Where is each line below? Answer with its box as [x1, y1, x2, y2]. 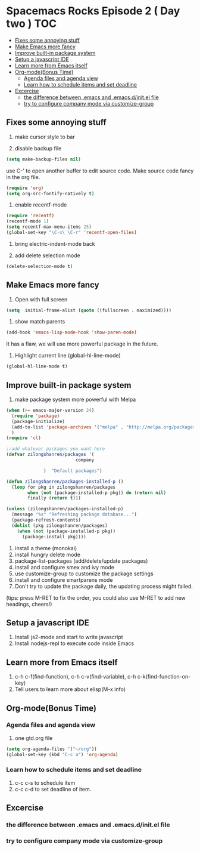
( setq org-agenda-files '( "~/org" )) [6, 746, 97, 752]
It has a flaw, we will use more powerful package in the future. [6, 340, 159, 347]
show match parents [14, 318, 65, 325]
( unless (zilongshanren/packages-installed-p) [6, 506, 124, 512]
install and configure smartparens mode [14, 576, 113, 583]
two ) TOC [6, 17, 57, 30]
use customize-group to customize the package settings [14, 570, 154, 577]
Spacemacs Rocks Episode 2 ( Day [6, 4, 180, 18]
